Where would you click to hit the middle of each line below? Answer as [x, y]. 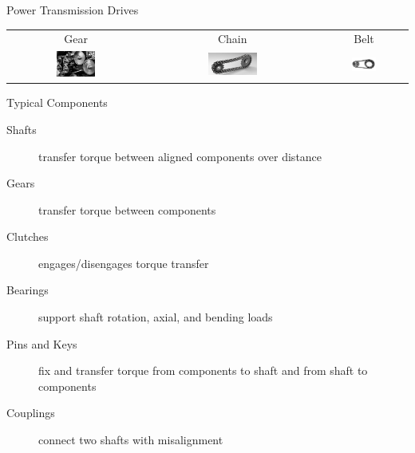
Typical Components [57, 102]
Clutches [28, 236]
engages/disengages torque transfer [124, 263]
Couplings [31, 413]
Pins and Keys [42, 343]
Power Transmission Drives [73, 10]
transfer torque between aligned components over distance [180, 156]
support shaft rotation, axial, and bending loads [156, 317]
